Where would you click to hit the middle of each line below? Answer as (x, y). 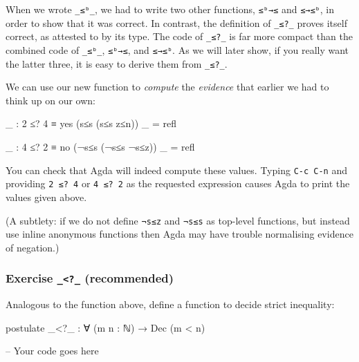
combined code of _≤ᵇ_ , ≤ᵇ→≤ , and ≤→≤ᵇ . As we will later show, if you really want (177, 49)
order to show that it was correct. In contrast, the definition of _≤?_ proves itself (176, 22)
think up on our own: (50, 100)
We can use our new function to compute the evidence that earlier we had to (167, 87)
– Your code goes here (52, 351)
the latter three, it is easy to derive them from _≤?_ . (117, 63)
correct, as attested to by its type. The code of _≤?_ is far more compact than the (179, 36)
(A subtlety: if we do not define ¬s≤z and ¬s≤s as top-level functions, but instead (178, 220)
